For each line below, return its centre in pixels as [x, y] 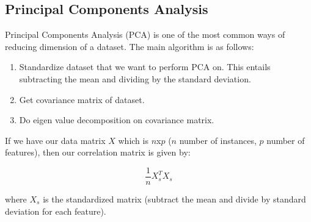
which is [133, 140]
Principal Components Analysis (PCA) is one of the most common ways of [145, 34]
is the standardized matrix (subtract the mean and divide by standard [174, 199]
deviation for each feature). [56, 211]
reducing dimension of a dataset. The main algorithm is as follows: [130, 46]
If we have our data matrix [55, 140]
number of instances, [218, 140]
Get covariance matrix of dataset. [82, 99]
